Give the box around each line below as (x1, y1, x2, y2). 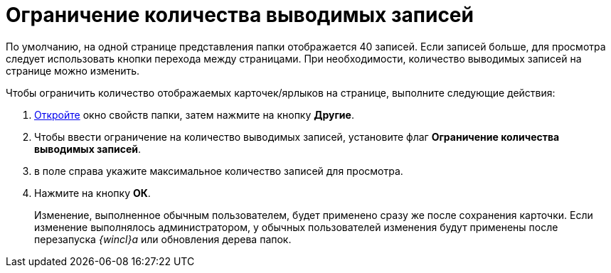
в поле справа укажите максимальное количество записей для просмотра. (34, 164, 403, 177)
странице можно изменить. (6, 64, 140, 77)
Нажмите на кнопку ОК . (34, 186, 151, 199)
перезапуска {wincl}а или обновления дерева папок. (34, 232, 292, 245)
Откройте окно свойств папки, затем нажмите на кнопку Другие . (34, 108, 354, 121)
